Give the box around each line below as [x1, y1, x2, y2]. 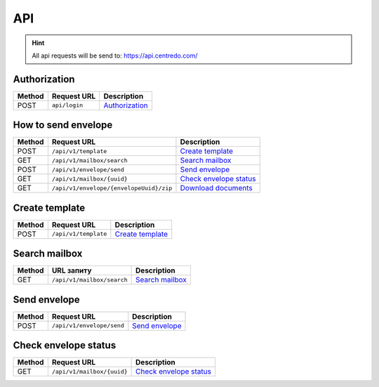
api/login [51, 102, 84, 109]
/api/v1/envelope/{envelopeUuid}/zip [51, 184, 173, 192]
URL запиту [51, 265, 92, 275]
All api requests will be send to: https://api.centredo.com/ [32, 51, 198, 60]
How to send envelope [13, 119, 113, 131]
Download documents [180, 183, 253, 193]
